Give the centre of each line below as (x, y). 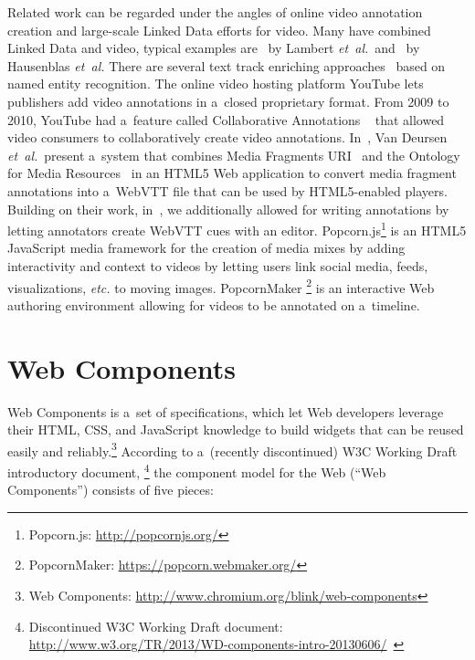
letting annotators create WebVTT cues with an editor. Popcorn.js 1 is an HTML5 (237, 229)
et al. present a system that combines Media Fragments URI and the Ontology (234, 155)
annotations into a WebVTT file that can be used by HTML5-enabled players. (227, 190)
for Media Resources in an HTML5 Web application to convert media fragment (232, 173)
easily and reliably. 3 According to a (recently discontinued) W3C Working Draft (232, 449)
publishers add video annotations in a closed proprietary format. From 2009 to (228, 101)
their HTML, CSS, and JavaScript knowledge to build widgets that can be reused (236, 430)
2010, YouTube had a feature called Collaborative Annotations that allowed (226, 119)
